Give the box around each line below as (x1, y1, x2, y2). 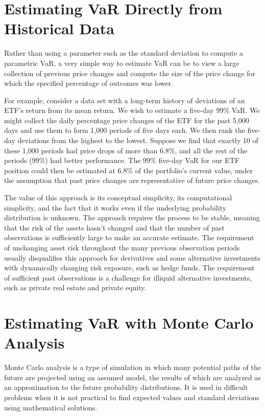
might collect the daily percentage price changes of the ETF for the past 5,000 (4, 114, 249, 125)
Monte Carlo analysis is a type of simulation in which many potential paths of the (4, 362, 261, 373)
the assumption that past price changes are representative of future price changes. (4, 175, 260, 186)
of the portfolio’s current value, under (135, 165, 253, 175)
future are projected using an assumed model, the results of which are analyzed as (4, 372, 261, 382)
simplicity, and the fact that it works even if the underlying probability (4, 202, 227, 213)
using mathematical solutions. (4, 402, 98, 412)
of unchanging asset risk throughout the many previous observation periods (4, 242, 240, 252)
